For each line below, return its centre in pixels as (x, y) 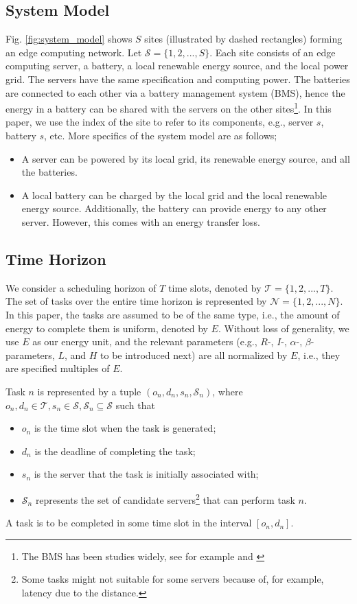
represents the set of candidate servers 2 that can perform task (165, 498)
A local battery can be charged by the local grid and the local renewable (174, 195)
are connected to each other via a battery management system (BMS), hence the (175, 92)
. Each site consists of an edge (273, 52)
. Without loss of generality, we (284, 328)
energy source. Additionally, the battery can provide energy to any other (174, 208)
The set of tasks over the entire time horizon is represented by (136, 301)
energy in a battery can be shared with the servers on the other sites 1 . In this (169, 107)
